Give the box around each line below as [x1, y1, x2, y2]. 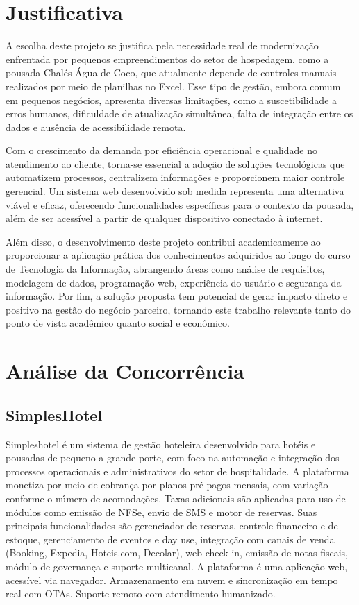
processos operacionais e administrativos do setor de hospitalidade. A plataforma [6, 463, 349, 478]
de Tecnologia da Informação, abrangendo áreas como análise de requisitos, [6, 262, 325, 276]
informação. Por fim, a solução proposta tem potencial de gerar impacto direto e [6, 289, 348, 303]
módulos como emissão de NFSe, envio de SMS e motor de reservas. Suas [6, 504, 317, 519]
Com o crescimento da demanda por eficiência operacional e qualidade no [6, 143, 317, 157]
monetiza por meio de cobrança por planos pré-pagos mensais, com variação [6, 477, 328, 492]
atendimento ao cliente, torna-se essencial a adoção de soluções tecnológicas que [6, 156, 345, 171]
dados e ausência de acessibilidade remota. [6, 119, 186, 134]
